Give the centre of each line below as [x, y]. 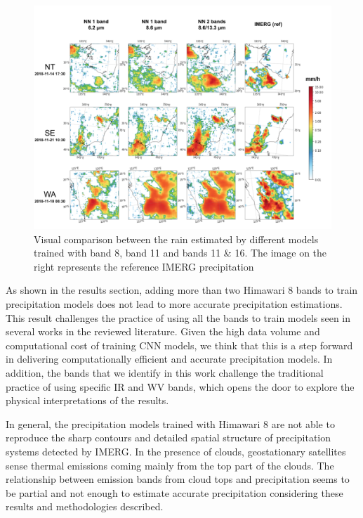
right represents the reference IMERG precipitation [144, 266]
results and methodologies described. [85, 506]
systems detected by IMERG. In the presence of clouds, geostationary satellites [176, 451]
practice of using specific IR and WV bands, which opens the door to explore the [180, 386]
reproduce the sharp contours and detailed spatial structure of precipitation [169, 438]
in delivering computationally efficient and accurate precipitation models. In [169, 359]
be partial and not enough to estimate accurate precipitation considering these [174, 492]
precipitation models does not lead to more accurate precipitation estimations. [174, 303]
